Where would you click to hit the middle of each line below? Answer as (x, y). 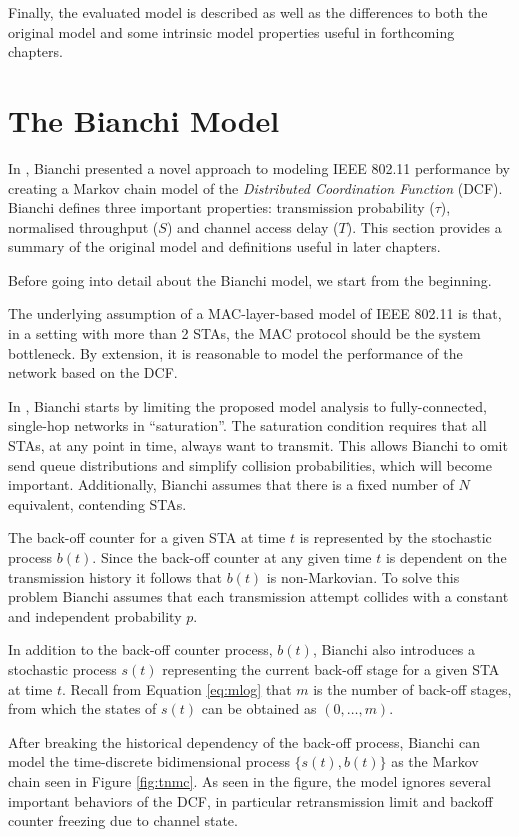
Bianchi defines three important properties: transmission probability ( (221, 207)
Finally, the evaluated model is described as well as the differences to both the (248, 12)
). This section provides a (424, 226)
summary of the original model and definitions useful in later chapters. (224, 246)
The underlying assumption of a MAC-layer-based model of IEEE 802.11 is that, (255, 313)
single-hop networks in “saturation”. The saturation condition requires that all (247, 425)
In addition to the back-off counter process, (140, 649)
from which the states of (82, 708)
